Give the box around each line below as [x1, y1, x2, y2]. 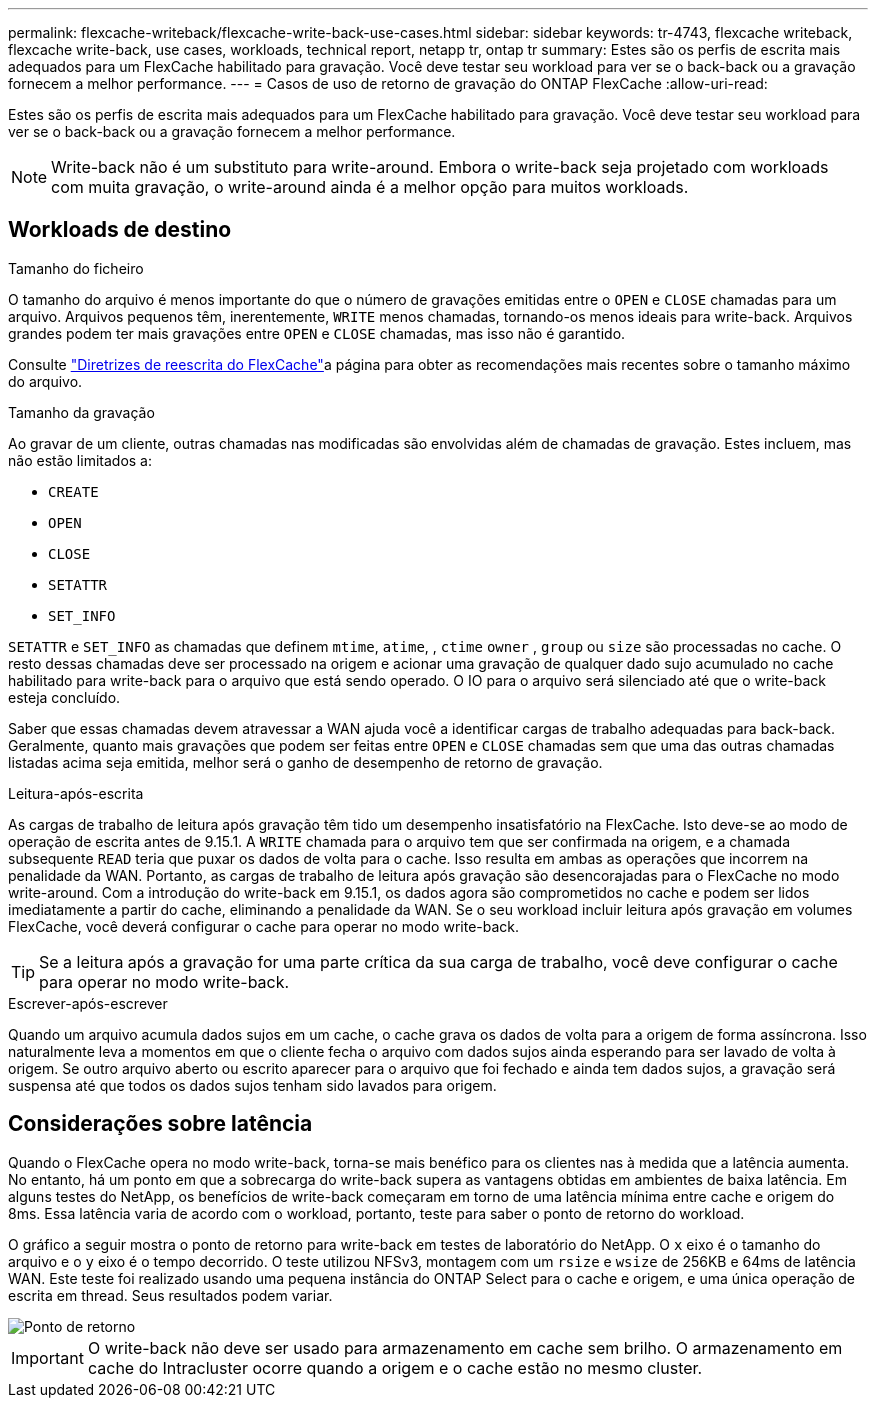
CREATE [48, 483, 99, 500]
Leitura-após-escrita [8, 784, 144, 802]
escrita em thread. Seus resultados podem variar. [8, 1286, 333, 1304]
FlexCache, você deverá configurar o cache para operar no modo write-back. [8, 917, 520, 935]
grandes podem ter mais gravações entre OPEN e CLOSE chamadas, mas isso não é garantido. [8, 324, 626, 342]
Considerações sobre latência [8, 1111, 313, 1137]
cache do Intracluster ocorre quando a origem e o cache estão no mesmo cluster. [87, 1357, 703, 1378]
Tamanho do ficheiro [8, 259, 144, 277]
